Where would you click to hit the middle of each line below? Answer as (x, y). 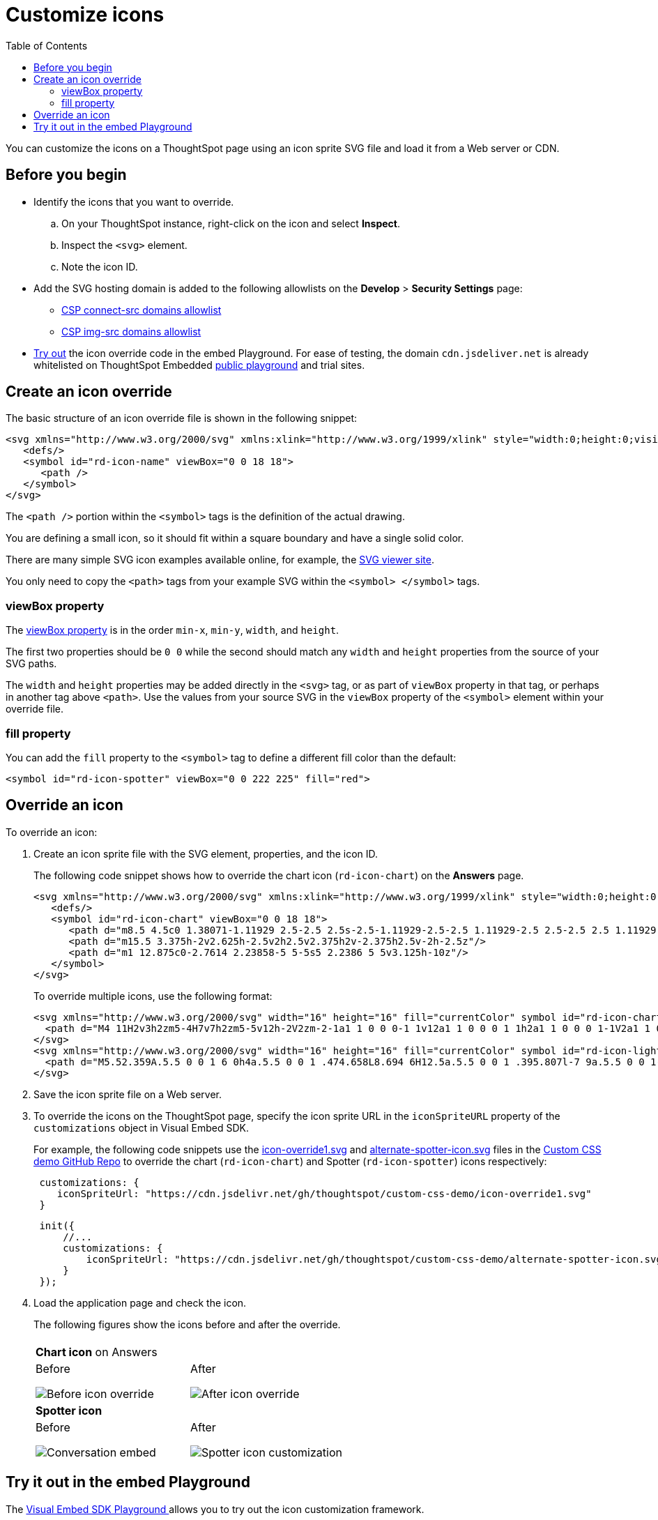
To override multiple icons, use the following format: (153, 996)
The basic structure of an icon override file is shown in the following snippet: (182, 418)
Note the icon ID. (100, 266)
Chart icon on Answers (97, 1352)
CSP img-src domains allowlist (131, 331)
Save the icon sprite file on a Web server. (128, 1094)
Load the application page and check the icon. (140, 1302)
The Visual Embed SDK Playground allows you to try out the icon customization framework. (215, 1509)
